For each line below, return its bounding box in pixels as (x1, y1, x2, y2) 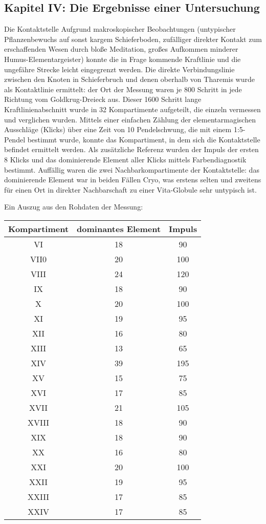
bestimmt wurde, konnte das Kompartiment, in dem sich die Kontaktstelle (27, 134, 260, 144)
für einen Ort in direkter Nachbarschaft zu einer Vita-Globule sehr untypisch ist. (4, 184, 257, 195)
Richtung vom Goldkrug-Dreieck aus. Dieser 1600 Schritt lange (4, 94, 202, 104)
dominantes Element (77, 222, 161, 235)
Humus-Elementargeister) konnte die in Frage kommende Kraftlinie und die (4, 53, 241, 64)
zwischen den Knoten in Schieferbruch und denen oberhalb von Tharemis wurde (4, 74, 255, 85)
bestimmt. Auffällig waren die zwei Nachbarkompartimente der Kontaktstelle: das (4, 164, 259, 175)
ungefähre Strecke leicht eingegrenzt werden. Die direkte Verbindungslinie (4, 64, 235, 74)
